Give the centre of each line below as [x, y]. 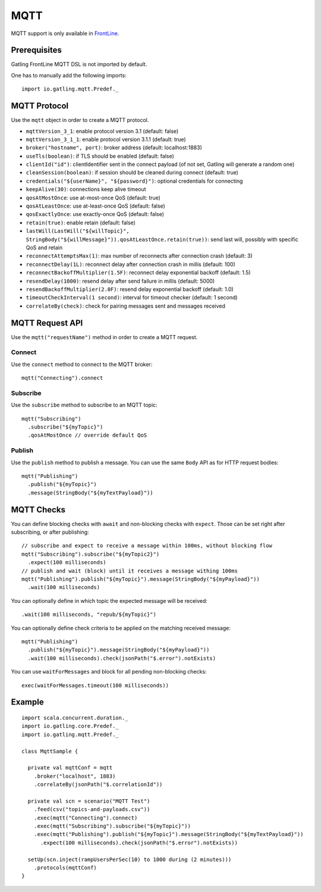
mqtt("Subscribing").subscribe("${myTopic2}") [91, 554]
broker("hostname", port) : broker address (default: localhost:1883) [114, 148]
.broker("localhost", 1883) [75, 776]
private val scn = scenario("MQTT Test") [89, 801]
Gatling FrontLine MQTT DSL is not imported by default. [79, 64]
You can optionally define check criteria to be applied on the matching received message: [121, 628]
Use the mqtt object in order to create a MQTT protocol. [80, 120]
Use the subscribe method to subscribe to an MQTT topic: [84, 405]
